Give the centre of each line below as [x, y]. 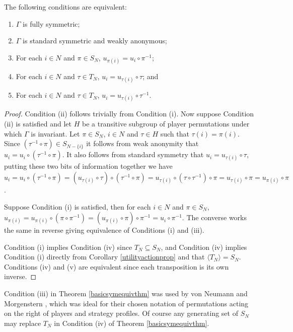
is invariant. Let [55, 133]
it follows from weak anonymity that [142, 143]
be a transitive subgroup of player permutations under [166, 123]
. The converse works [214, 217]
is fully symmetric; [51, 23]
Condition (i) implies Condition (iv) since [68, 247]
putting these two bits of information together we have [88, 166]
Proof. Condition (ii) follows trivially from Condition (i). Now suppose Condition [129, 114]
